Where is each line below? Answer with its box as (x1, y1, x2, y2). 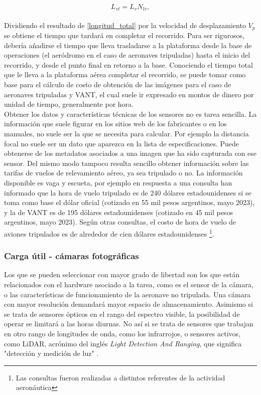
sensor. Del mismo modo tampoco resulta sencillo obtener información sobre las (4, 157, 249, 168)
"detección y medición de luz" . (4, 348, 99, 358)
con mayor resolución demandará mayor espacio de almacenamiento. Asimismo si (4, 299, 253, 309)
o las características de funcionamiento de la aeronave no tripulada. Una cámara (4, 289, 251, 299)
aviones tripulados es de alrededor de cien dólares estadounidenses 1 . (4, 227, 214, 239)
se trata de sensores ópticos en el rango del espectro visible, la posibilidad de (4, 308, 240, 319)
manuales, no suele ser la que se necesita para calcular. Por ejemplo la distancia (4, 128, 249, 139)
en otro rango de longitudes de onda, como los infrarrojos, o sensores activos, (4, 328, 240, 338)
